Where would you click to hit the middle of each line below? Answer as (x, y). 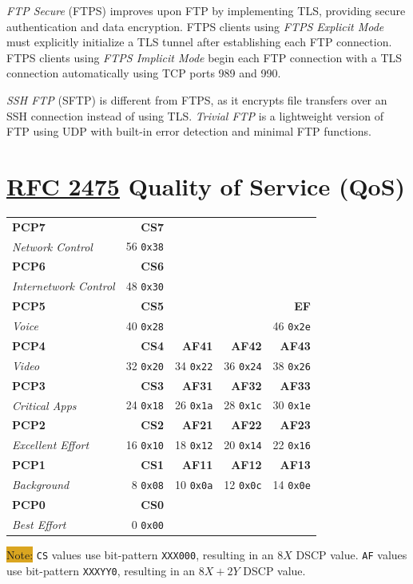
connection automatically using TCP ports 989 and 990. (144, 73)
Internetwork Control (64, 286)
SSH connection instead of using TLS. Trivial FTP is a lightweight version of (195, 115)
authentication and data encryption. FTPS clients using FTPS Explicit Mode (195, 26)
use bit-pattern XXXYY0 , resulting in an (101, 570)
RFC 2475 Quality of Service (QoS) (206, 185)
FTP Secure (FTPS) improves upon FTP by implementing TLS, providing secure (206, 10)
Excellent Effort (51, 445)
